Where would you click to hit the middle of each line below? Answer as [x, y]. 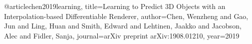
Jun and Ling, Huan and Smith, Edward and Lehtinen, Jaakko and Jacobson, [123, 26]
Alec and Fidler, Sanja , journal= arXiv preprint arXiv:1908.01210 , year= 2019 [122, 35]
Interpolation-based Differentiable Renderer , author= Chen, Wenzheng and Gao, [126, 16]
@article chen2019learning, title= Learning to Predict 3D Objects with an [115, 6]
